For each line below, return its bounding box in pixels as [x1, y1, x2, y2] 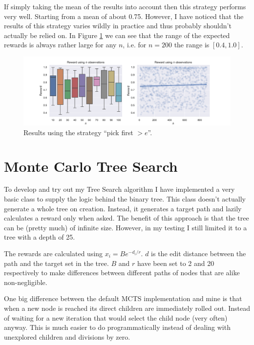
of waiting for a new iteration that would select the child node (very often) [4, 312, 228, 323]
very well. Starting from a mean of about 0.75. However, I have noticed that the [4, 11, 244, 21]
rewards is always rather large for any [4, 40, 117, 50]
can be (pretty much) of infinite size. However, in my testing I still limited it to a [4, 222, 247, 232]
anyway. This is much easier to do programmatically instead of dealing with [4, 322, 231, 332]
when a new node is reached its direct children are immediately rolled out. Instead [4, 303, 251, 313]
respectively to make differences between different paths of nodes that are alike [4, 267, 240, 278]
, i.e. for [123, 40, 147, 50]
